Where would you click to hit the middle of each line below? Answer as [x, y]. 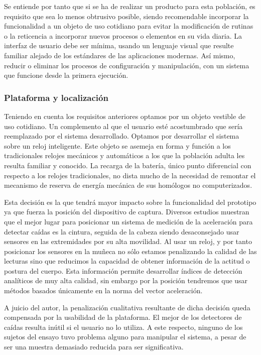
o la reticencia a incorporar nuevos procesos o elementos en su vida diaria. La [123, 35]
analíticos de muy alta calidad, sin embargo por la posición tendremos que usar [126, 280]
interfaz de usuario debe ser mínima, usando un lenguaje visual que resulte [119, 45]
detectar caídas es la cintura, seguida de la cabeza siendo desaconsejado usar [122, 231]
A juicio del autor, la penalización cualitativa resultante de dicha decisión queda [127, 307]
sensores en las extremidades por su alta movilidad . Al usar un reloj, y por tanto [128, 241]
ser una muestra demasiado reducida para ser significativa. [94, 347]
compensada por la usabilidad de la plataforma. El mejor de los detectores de [123, 317]
